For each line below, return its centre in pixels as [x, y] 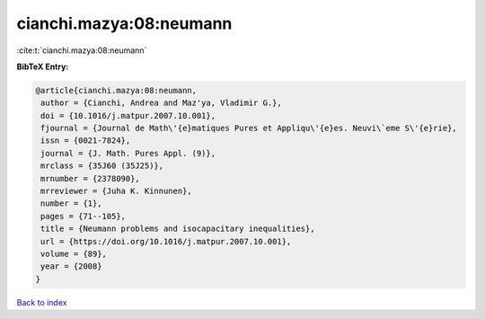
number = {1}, [71, 204]
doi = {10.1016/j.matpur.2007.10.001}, [128, 115]
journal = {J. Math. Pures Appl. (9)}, [128, 153]
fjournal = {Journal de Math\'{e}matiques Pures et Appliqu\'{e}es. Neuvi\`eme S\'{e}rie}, [249, 128]
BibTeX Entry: [43, 66]
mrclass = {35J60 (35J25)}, [102, 166]
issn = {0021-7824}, [86, 141]
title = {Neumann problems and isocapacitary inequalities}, [178, 229]
